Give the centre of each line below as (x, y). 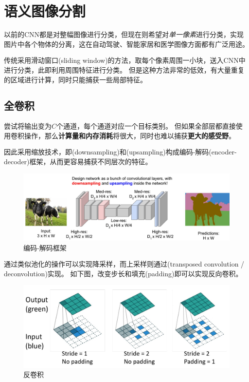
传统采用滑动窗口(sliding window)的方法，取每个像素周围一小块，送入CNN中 (125, 60)
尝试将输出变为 (28, 126)
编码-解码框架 (45, 247)
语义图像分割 (45, 11)
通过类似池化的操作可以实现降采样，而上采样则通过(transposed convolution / (124, 264)
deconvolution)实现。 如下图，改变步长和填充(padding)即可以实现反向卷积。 (123, 273)
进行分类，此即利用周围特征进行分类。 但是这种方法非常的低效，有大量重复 (124, 69)
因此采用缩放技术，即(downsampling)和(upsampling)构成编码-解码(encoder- (120, 152)
